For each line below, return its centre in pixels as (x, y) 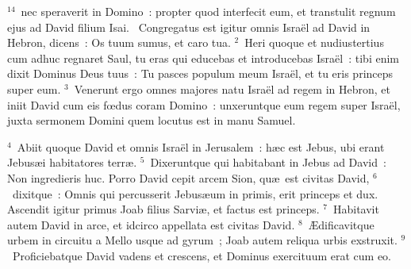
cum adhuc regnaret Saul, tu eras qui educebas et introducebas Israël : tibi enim (204, 58)
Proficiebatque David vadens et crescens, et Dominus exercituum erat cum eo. (202, 255)
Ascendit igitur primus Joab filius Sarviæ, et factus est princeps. (163, 209)
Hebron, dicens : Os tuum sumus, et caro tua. (119, 42)
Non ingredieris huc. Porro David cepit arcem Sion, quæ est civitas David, (188, 177)
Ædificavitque (341, 224)
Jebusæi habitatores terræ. (72, 162)
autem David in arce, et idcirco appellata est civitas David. (151, 224)
